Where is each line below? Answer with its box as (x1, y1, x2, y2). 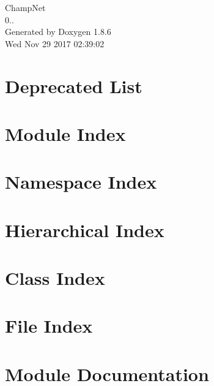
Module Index (5, 121, 126, 146)
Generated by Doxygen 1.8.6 (5, 25, 111, 38)
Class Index (5, 265, 105, 290)
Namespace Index (5, 169, 157, 194)
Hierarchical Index (5, 217, 164, 242)
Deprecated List (5, 73, 142, 98)
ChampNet (5, 1, 46, 13)
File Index (5, 313, 93, 338)
